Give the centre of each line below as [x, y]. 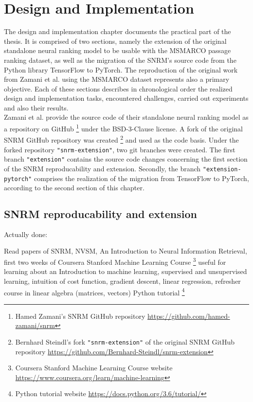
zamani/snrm [35, 325]
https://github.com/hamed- [189, 316]
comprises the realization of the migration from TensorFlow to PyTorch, [141, 178]
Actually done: [26, 234]
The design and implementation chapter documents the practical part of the [117, 31]
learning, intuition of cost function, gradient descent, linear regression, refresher [122, 281]
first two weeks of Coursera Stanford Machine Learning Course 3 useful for [115, 261]
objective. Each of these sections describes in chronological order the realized [118, 88]
